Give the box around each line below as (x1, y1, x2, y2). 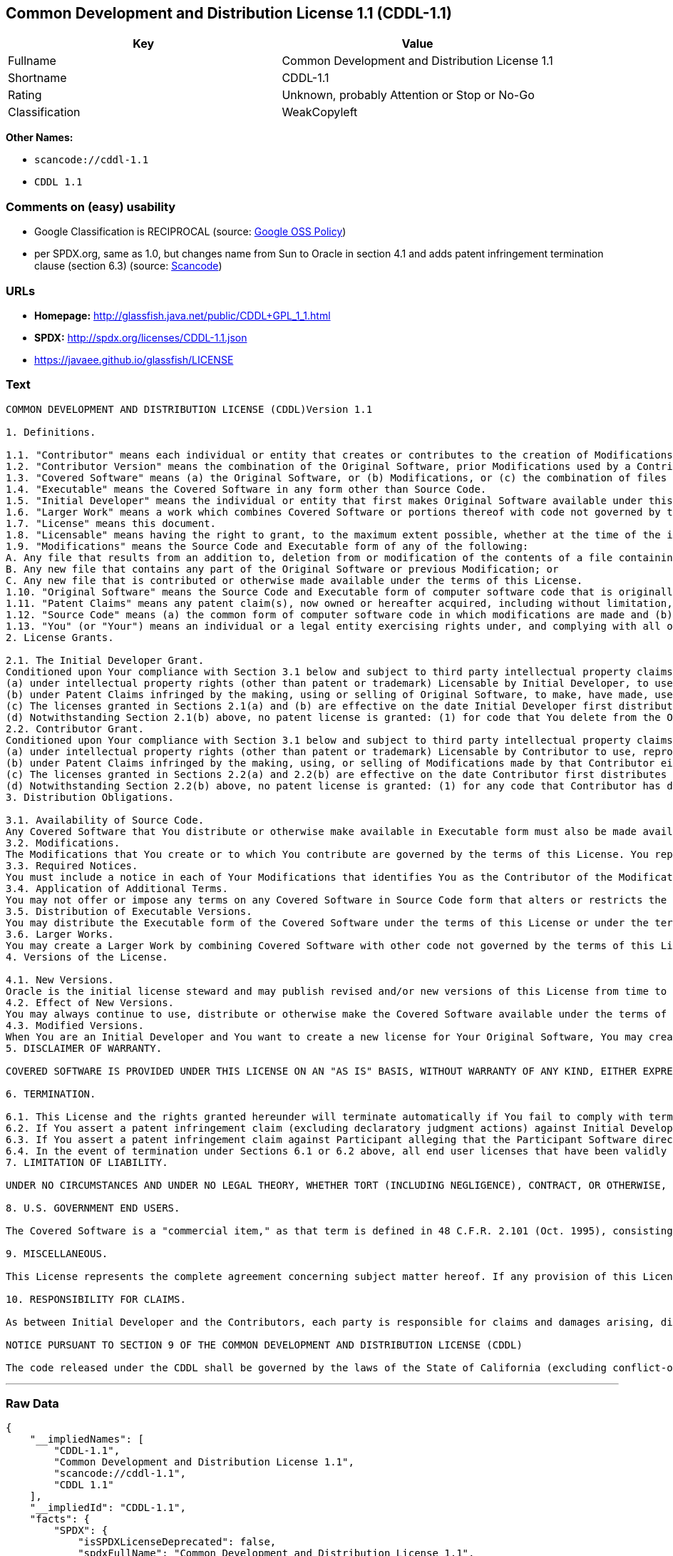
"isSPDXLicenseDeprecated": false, (78, 1536, 277, 1548)
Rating (8, 88, 42, 103)
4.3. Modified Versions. (6, 1019, 144, 1031)
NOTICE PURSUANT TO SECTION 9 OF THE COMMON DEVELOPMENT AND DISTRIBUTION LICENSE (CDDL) (6, 1339, 523, 1351)
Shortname (8, 71, 67, 86)
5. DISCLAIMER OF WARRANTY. (6, 1042, 163, 1054)
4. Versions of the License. (6, 951, 168, 963)
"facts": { (29, 1513, 91, 1525)
